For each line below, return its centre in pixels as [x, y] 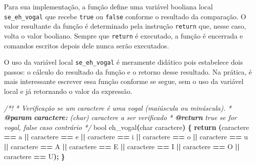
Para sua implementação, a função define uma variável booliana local [108, 6]
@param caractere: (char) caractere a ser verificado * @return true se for [120, 117]
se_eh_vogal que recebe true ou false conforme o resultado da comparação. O [125, 16]
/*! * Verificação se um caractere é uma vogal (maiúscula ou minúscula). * [118, 107]
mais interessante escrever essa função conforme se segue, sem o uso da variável [124, 81]
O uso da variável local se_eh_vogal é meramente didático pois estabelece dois [124, 62]
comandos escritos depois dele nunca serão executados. [86, 45]
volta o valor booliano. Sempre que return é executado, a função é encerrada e [124, 35]
